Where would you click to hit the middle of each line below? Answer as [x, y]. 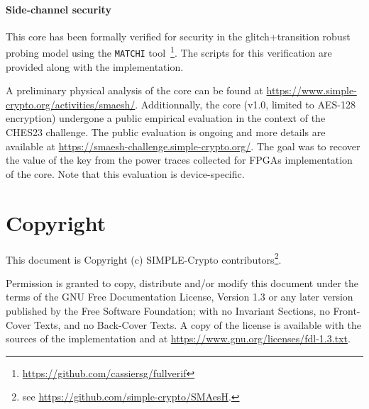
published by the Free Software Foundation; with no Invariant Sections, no [168, 311]
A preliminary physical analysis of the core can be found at [134, 90]
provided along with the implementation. [95, 66]
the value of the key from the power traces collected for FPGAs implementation [179, 160]
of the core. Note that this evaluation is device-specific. [125, 173]
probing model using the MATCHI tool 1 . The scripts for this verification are [169, 52]
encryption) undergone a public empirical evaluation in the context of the [166, 118]
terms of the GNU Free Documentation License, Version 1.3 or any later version [180, 297]
